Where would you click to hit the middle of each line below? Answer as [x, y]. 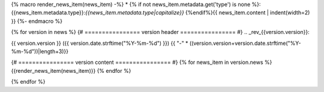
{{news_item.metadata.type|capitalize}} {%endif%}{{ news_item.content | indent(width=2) [197, 13]
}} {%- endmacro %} [37, 21]
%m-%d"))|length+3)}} [40, 51]
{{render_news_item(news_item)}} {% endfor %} [71, 70]
